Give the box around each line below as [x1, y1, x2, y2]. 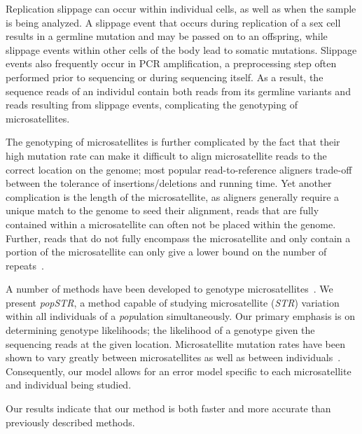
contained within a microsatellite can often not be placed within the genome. [6, 216, 336, 231]
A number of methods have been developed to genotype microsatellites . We [6, 281, 333, 296]
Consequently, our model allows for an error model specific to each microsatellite [6, 363, 351, 378]
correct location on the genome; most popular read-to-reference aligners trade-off [6, 162, 352, 176]
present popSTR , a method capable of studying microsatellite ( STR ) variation [6, 295, 340, 309]
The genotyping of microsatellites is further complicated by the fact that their [6, 134, 340, 149]
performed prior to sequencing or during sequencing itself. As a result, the [6, 69, 323, 84]
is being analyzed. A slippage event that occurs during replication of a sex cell [6, 15, 341, 29]
